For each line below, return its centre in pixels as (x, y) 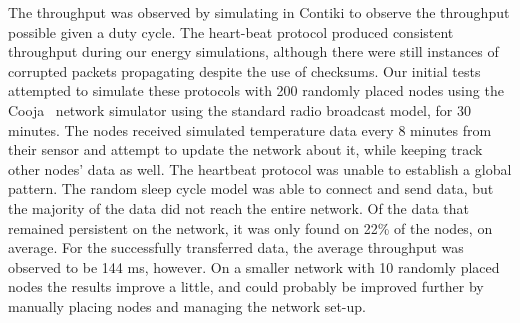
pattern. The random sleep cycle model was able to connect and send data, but (251, 188)
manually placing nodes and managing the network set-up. (187, 305)
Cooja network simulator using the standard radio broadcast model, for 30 (239, 109)
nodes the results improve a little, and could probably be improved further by (246, 286)
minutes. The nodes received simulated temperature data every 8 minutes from (250, 129)
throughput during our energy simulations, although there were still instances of (253, 51)
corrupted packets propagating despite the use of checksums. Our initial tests (244, 70)
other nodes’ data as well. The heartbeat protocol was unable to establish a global (260, 168)
